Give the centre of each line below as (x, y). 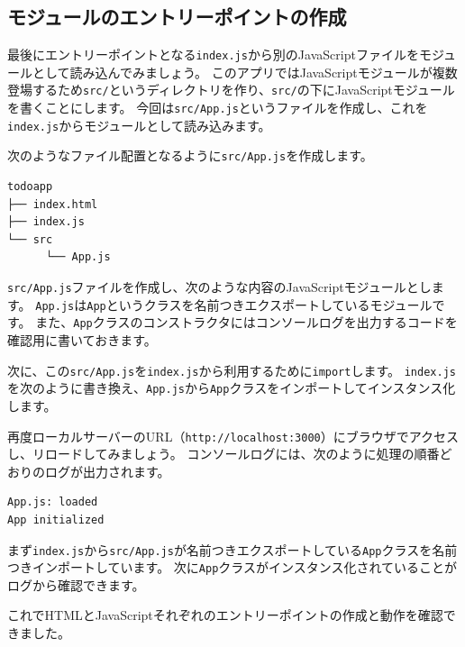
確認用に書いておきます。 (82, 340)
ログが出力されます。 (107, 471)
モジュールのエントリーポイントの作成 (177, 17)
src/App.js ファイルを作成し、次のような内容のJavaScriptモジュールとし (219, 287)
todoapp (30, 187)
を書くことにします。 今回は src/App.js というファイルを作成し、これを (218, 108)
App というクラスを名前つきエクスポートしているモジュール (260, 304)
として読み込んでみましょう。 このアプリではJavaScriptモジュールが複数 (245, 72)
